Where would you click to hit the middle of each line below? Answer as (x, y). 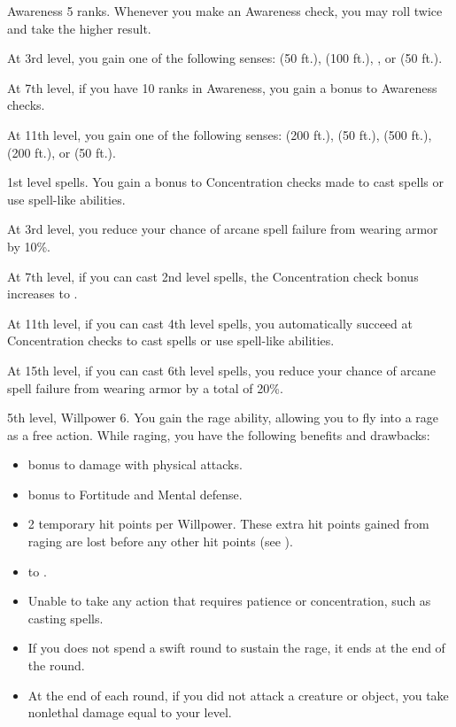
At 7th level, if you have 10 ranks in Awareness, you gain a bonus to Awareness (222, 87)
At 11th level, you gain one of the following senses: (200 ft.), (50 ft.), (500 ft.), (220, 134)
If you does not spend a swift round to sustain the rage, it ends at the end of (236, 648)
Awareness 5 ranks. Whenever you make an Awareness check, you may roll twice (225, 11)
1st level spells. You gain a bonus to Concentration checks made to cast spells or (225, 182)
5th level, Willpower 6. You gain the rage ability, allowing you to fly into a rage (223, 418)
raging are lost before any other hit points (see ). (160, 541)
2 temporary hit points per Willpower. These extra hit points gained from (228, 524)
